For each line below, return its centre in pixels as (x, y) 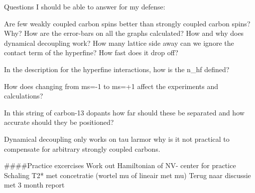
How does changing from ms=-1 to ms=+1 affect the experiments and (111, 86)
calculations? (24, 96)
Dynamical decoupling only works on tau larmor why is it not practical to (117, 139)
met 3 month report (34, 185)
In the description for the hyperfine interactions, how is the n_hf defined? (117, 69)
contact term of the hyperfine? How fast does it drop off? (91, 52)
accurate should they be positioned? (59, 122)
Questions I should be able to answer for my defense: (85, 6)
